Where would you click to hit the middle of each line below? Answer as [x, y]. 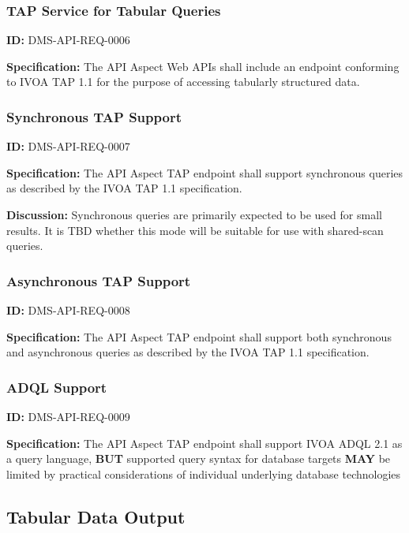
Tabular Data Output [96, 516]
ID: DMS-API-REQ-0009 [68, 416]
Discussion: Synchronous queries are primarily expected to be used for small [194, 214]
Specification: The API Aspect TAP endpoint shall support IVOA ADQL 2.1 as [204, 443]
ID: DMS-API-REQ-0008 [68, 310]
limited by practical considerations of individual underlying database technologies [204, 473]
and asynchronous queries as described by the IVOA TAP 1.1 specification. [188, 352]
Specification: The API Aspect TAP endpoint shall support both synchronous [199, 336]
